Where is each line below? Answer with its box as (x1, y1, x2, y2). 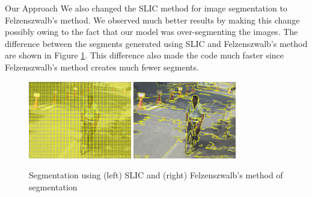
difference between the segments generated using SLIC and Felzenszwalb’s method (5, 37, 308, 49)
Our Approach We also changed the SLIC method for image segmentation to (5, 2, 287, 14)
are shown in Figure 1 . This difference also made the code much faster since (5, 49, 284, 61)
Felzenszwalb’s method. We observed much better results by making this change (5, 13, 300, 26)
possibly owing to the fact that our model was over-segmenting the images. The (5, 25, 298, 38)
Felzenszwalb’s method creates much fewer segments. (5, 60, 199, 73)
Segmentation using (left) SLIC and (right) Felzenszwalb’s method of (29, 169, 283, 181)
